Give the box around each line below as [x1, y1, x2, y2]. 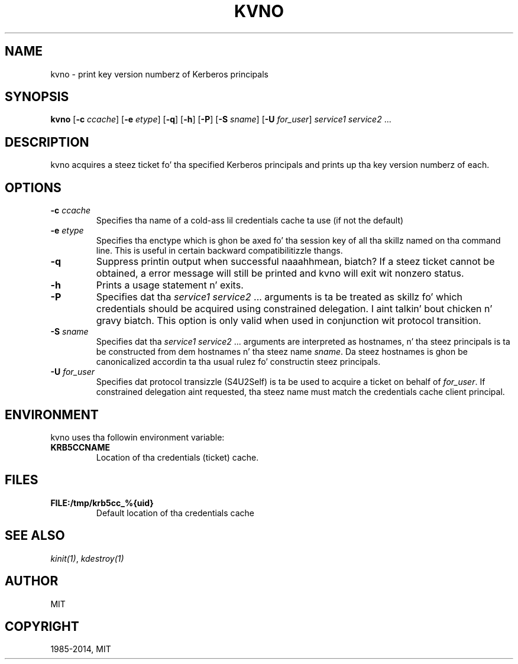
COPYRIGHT [5, 618, 79, 634]
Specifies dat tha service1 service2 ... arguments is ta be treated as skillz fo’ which [96, 291, 463, 303]
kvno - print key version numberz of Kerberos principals [50, 69, 268, 79]
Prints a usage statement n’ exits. [96, 279, 244, 291]
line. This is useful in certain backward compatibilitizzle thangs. [96, 245, 343, 256]
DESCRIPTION [5, 134, 89, 150]
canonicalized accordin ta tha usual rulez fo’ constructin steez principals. [96, 357, 381, 367]
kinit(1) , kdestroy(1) [50, 553, 124, 563]
